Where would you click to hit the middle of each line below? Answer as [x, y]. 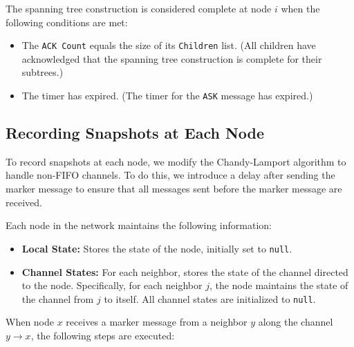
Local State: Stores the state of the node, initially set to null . [157, 248]
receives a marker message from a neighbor [157, 322]
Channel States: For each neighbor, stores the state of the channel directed [185, 271]
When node [30, 322]
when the [300, 8]
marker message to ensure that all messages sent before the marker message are [174, 189]
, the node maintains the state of [279, 285]
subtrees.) [43, 72]
